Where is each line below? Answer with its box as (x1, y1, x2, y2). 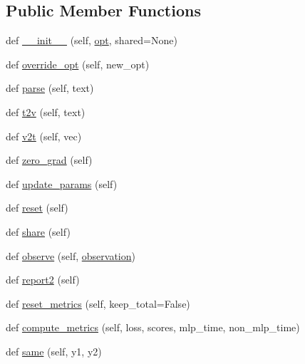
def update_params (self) (6, 176, 118, 191)
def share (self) (6, 224, 71, 239)
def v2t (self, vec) (6, 128, 82, 143)
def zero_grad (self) (6, 152, 93, 167)
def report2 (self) (6, 272, 80, 287)
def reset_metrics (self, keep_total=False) (6, 296, 190, 311)
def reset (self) (6, 200, 68, 215)
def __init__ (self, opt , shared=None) (6, 33, 177, 48)
